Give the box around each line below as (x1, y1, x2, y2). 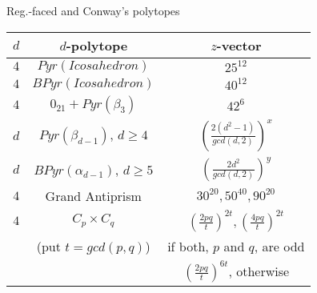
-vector (216, 35, 262, 54)
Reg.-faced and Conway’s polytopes (6, 2, 180, 18)
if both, (167, 236, 209, 255)
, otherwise (228, 261, 290, 280)
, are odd (254, 236, 305, 255)
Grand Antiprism (45, 186, 142, 205)
